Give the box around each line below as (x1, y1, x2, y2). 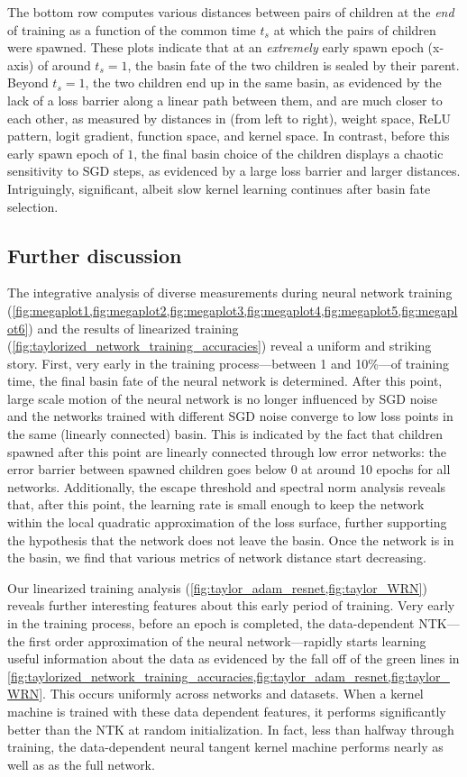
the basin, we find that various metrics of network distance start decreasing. (7, 548, 426, 567)
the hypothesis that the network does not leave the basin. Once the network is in (7, 530, 454, 549)
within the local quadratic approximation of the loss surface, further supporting (7, 513, 447, 532)
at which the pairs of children (273, 20, 436, 39)
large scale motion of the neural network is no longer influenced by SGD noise (7, 388, 438, 407)
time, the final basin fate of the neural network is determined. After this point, (7, 371, 443, 390)
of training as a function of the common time (7, 20, 256, 39)
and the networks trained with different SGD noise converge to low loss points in (7, 407, 453, 425)
